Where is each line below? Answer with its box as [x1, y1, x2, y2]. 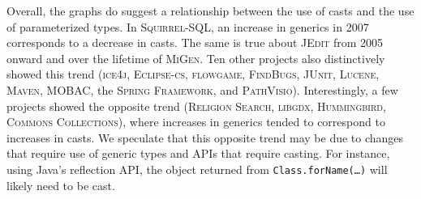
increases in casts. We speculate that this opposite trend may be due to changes [6, 129, 404, 146]
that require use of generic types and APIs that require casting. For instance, [6, 145, 390, 162]
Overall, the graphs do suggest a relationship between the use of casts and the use [6, 2, 415, 19]
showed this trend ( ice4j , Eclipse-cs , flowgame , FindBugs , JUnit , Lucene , [6, 66, 380, 83]
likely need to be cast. [6, 176, 115, 193]
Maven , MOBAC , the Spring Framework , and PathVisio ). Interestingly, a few [6, 81, 398, 98]
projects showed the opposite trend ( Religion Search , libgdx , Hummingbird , [6, 97, 386, 114]
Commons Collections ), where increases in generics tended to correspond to [6, 113, 385, 130]
